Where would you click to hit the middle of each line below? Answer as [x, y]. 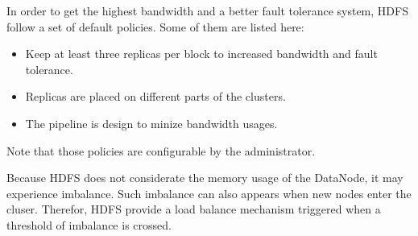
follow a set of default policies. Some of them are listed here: [155, 26]
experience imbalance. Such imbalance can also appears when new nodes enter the [209, 193]
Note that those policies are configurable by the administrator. [161, 150]
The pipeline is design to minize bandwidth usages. [151, 123]
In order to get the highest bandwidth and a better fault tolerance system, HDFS [207, 10]
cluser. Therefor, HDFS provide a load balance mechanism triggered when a [194, 209]
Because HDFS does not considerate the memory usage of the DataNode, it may [205, 178]
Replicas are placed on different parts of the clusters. [155, 96]
